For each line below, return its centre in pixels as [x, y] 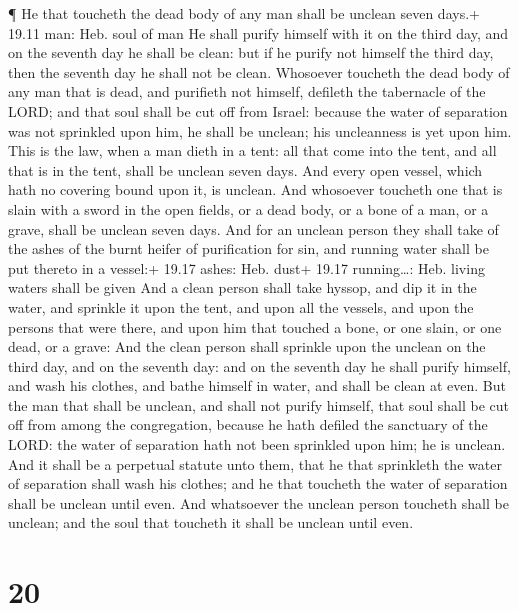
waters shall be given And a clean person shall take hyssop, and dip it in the [242, 287]
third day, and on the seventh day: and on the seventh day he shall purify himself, [259, 365]
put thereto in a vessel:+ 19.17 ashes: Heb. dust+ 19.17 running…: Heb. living [246, 267]
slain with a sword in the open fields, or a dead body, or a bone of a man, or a [248, 208]
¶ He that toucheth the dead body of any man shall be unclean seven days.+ [244, 13]
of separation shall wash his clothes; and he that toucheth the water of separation [258, 483]
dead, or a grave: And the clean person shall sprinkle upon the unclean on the [247, 346]
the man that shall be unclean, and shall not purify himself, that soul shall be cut [258, 404]
